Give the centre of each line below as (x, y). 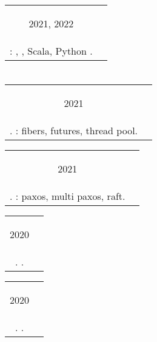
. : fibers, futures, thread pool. (74, 131)
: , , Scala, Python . (51, 51)
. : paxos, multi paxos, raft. (68, 196)
